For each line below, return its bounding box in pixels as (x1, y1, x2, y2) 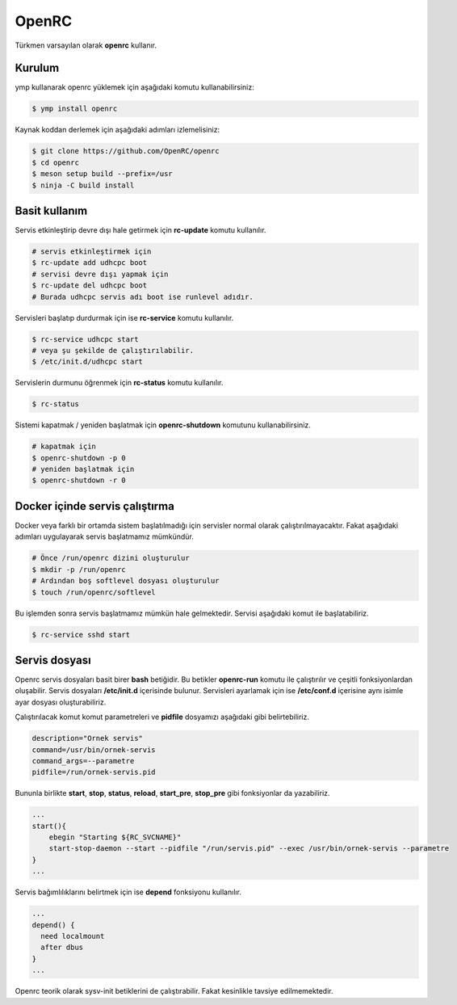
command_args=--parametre (31, 756, 135, 765)
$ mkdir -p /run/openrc (31, 565, 127, 574)
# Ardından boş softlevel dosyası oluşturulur (31, 576, 220, 586)
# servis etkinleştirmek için (31, 247, 152, 256)
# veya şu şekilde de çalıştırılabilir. (31, 346, 194, 355)
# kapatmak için (31, 442, 97, 452)
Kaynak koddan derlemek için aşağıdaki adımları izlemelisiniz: (15, 125, 220, 135)
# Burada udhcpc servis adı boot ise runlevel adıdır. (31, 292, 254, 301)
